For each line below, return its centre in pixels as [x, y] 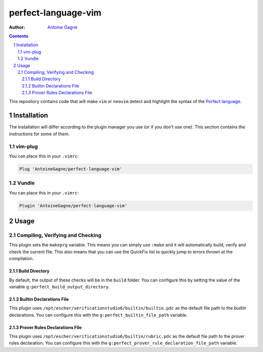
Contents [19, 36]
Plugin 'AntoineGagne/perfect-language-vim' [73, 206]
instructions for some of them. [39, 134]
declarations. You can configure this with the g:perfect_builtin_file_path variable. [98, 315]
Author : [17, 27]
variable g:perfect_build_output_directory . [59, 286]
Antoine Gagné [62, 27]
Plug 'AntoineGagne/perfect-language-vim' [71, 169]
